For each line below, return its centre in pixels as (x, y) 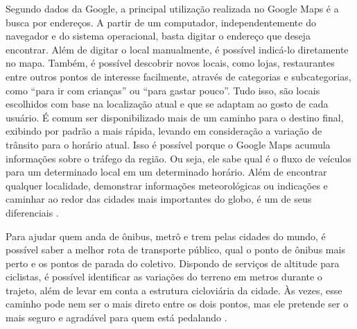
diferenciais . (32, 212)
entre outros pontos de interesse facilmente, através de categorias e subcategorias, (178, 76)
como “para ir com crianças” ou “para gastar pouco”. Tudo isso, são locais (163, 90)
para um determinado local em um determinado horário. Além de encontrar (166, 172)
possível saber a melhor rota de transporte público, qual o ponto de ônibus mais (175, 250)
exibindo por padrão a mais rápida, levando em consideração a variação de (164, 131)
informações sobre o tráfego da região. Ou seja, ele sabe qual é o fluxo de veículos (178, 158)
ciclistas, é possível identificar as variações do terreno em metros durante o (164, 277)
